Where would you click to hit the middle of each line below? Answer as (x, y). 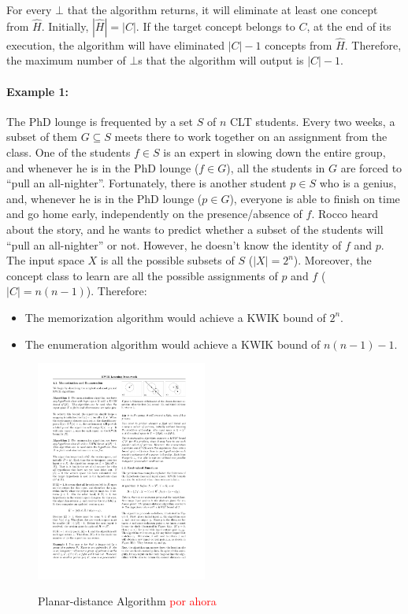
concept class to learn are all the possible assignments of (142, 275)
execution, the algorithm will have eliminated (115, 44)
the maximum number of (66, 60)
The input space (45, 260)
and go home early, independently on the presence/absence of (154, 214)
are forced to (371, 167)
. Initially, (65, 26)
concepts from (299, 44)
